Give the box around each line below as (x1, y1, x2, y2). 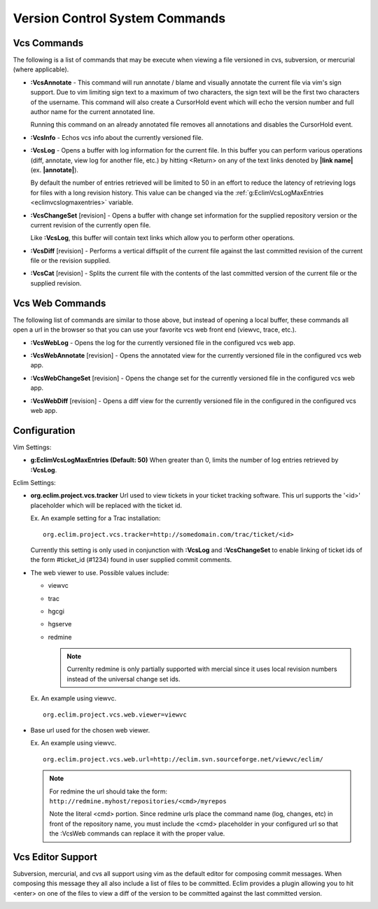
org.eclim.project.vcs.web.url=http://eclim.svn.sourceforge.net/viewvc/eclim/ (43, 755, 323, 763)
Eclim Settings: (13, 478, 56, 486)
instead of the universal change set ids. (66, 675, 181, 683)
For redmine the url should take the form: (49, 787, 168, 796)
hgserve (48, 620, 72, 628)
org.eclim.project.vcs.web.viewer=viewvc (43, 710, 187, 719)
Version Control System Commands (13, 10, 226, 26)
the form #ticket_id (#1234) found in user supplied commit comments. (30, 556, 232, 564)
